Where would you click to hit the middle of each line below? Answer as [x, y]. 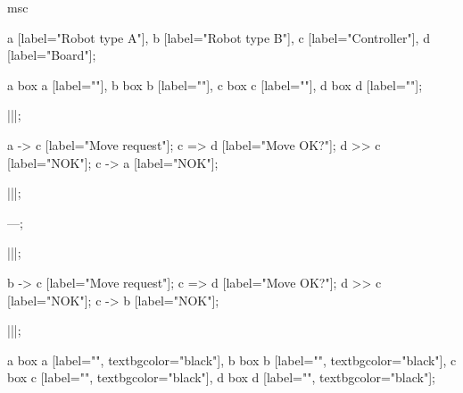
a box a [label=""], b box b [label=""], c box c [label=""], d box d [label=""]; [215, 84]
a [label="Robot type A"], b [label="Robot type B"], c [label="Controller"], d [219, 37]
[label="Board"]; [52, 55]
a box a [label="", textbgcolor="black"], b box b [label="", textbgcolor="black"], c [232, 360]
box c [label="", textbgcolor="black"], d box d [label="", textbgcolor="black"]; [221, 377]
